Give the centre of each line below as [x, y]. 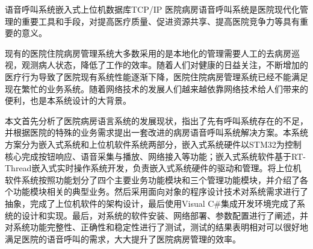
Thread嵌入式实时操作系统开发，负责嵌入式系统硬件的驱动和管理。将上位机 [153, 168]
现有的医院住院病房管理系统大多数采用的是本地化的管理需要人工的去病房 [148, 53]
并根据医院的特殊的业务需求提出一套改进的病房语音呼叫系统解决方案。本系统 [156, 132]
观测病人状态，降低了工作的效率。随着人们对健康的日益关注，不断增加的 [165, 65]
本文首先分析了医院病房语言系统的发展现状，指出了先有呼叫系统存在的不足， [156, 120]
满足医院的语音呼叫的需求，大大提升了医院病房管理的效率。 [123, 238]
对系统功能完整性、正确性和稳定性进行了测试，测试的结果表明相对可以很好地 [156, 227]
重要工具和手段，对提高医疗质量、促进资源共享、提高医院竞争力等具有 [160, 21]
